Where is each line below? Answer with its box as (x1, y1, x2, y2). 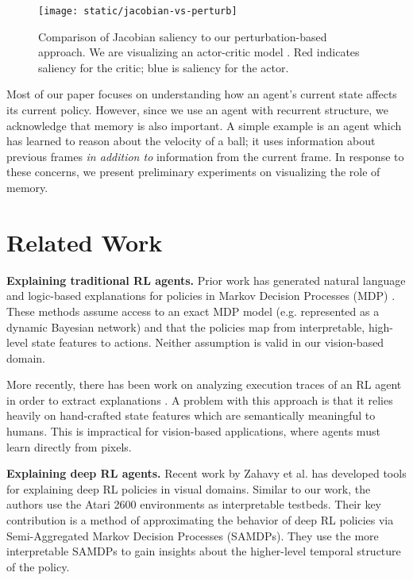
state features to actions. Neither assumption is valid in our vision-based (31, 334, 384, 351)
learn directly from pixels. (6, 438, 132, 455)
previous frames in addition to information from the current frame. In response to (6, 148, 404, 164)
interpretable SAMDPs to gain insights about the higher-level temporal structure (6, 543, 401, 559)
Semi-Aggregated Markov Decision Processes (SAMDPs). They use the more (6, 527, 379, 544)
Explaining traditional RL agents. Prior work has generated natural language (6, 271, 406, 288)
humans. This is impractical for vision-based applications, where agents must (6, 423, 380, 440)
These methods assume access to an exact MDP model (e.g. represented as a (6, 302, 380, 319)
